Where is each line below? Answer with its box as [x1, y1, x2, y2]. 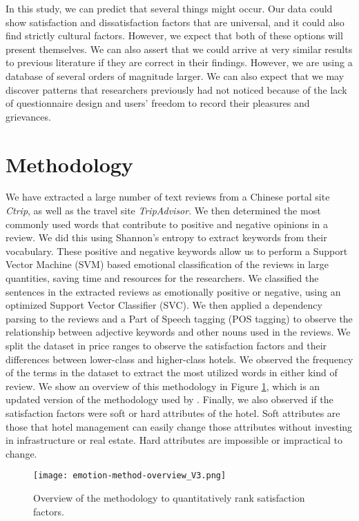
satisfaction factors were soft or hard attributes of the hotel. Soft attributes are [6, 405, 340, 420]
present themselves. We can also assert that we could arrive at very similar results [6, 41, 353, 56]
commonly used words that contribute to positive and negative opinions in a [6, 216, 329, 231]
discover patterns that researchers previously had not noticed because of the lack [6, 82, 347, 96]
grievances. [6, 109, 51, 123]
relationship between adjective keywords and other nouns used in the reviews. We [6, 325, 351, 339]
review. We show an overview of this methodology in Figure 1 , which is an [6, 378, 320, 393]
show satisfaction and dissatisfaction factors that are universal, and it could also [6, 14, 345, 29]
